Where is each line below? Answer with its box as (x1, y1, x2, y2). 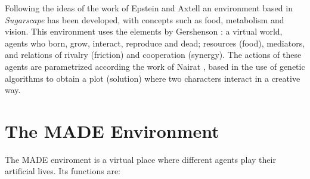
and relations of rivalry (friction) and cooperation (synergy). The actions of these (5, 48, 302, 61)
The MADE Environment (5, 118, 219, 143)
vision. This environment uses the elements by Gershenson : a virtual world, (5, 25, 283, 38)
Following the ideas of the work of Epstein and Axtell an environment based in (5, 2, 293, 14)
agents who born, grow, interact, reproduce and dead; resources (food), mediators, (5, 36, 305, 49)
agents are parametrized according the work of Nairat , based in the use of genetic (5, 60, 305, 72)
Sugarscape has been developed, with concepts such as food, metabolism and (5, 13, 284, 26)
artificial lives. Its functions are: (5, 165, 120, 177)
